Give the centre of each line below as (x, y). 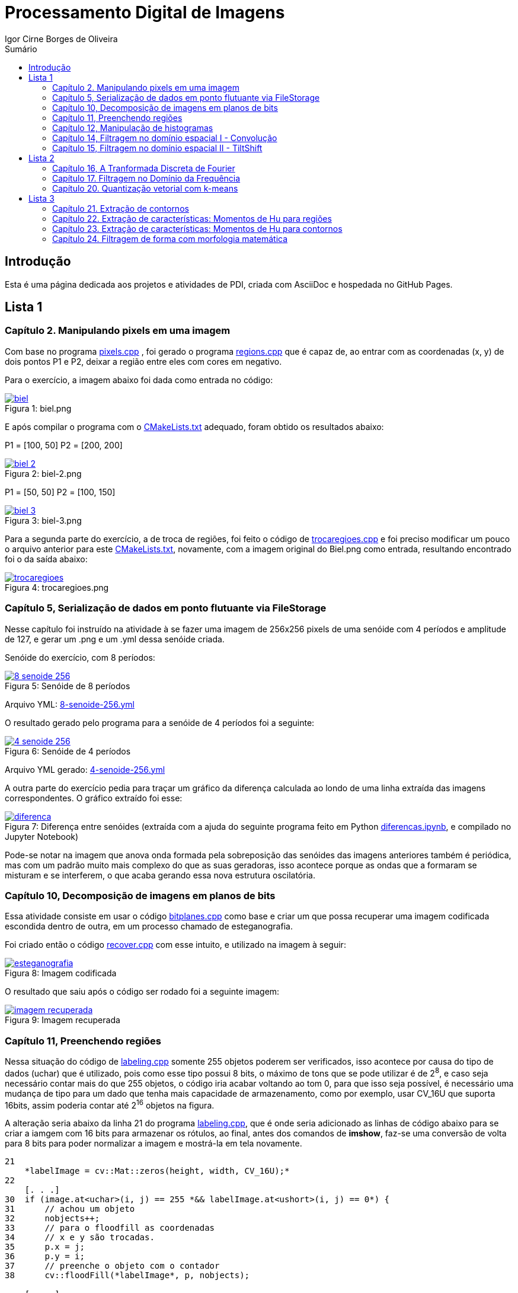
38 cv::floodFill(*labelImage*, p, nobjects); (127, 1276)
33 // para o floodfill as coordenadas (110, 1228)
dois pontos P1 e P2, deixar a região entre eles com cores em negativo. (143, 361)
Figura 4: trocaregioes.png (57, 587)
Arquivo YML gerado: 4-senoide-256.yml (85, 769)
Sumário (21, 49)
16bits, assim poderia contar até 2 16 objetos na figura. (110, 1104)
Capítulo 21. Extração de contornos (121, 208)
